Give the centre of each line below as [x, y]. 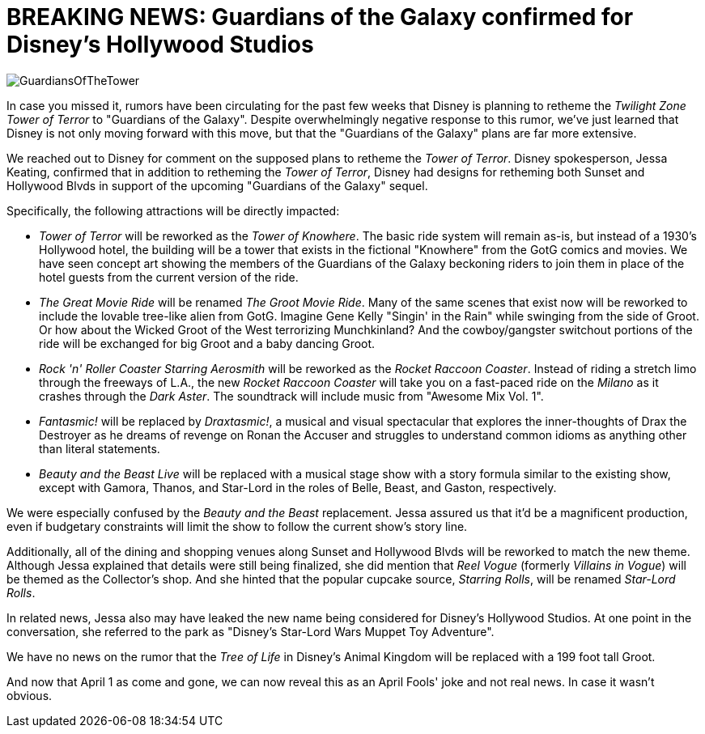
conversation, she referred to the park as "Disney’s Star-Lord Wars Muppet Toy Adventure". [251, 631]
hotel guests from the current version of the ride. [169, 277]
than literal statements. [100, 448]
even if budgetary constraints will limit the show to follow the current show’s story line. [237, 526]
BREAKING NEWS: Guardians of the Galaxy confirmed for [320, 17]
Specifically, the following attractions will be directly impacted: [173, 210]
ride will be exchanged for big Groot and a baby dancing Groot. [207, 343]
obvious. [30, 695]
